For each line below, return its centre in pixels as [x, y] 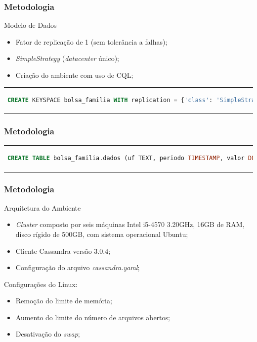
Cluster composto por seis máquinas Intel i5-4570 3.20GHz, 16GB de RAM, [130, 224]
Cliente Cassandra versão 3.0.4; [63, 251]
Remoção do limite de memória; [64, 301]
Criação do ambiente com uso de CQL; [74, 75]
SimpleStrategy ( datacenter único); [67, 58]
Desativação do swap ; [48, 334]
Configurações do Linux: [41, 284]
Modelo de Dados [30, 25]
